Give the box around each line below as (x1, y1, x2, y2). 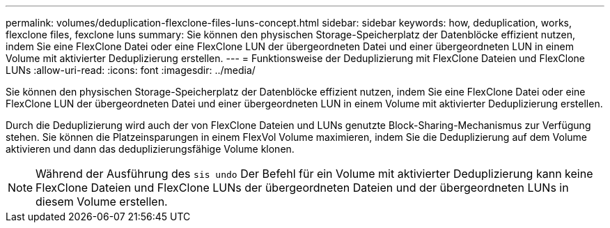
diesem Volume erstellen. (36, 195, 168, 208)
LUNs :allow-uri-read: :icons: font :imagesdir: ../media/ (6, 64, 256, 76)
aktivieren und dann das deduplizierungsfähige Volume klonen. (6, 143, 295, 155)
